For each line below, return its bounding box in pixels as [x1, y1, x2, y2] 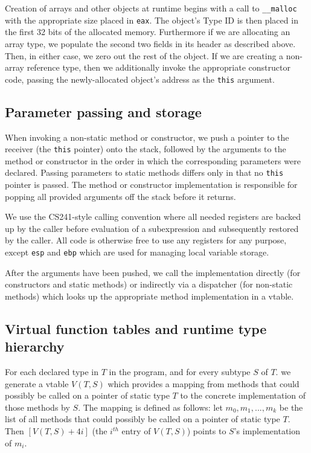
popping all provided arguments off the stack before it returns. [5, 190, 236, 202]
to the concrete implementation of [180, 389, 306, 402]
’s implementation [234, 425, 301, 437]
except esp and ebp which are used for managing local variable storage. [5, 246, 269, 259]
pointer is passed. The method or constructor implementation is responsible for [5, 178, 298, 191]
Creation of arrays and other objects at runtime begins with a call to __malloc [5, 2, 297, 14]
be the [279, 400, 303, 413]
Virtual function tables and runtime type [5, 319, 267, 338]
